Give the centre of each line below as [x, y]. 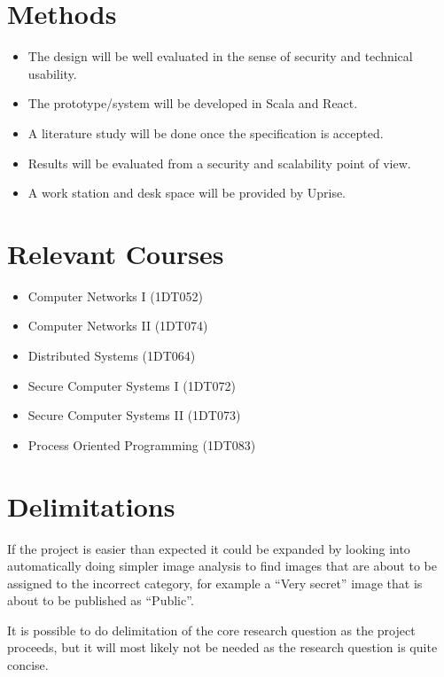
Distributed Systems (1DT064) [112, 355]
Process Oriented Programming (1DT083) [142, 444]
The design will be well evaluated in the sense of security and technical [220, 56]
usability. [52, 73]
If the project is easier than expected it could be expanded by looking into [209, 548]
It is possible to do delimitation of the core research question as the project [211, 630]
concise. [28, 665]
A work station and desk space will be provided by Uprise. [187, 193]
